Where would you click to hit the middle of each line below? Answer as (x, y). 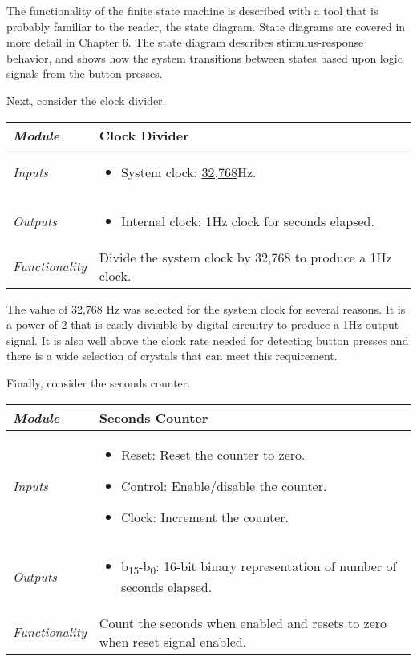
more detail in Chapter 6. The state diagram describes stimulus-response (185, 42)
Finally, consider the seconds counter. (99, 382)
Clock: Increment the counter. (205, 517)
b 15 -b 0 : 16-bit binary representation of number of (259, 567)
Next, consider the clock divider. (86, 100)
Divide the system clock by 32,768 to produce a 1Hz (245, 257)
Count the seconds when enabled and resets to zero (243, 622)
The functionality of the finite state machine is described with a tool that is (192, 10)
